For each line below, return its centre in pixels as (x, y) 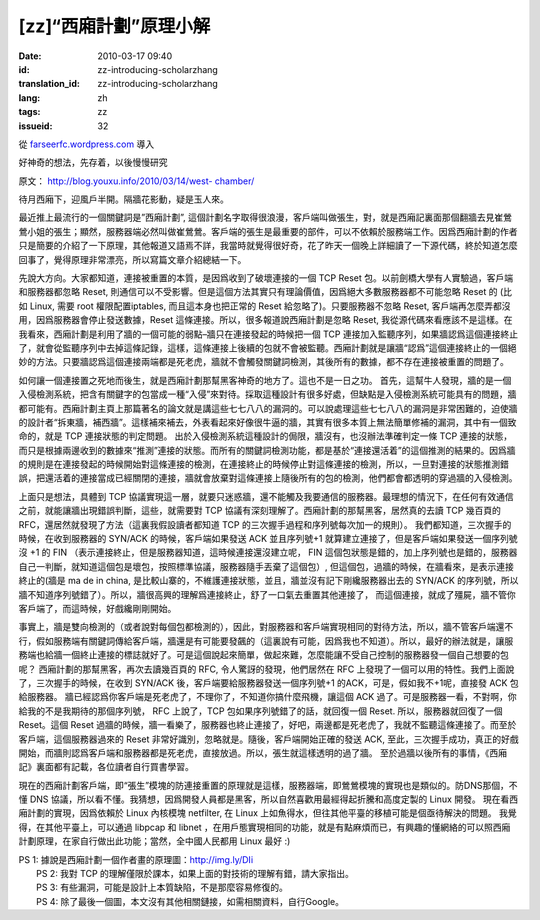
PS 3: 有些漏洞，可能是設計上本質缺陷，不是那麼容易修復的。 (162, 887)
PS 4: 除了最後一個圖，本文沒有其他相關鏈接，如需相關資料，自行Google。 (190, 901)
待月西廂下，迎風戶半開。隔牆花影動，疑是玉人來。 (123, 199)
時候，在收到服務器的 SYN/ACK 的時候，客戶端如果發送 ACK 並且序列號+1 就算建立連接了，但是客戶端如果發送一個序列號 (268, 539)
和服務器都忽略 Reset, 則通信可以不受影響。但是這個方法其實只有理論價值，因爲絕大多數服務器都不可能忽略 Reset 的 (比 (265, 292)
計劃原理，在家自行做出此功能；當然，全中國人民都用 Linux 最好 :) (154, 841)
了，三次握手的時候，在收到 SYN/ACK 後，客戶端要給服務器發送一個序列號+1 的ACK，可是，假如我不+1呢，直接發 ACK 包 (268, 682)
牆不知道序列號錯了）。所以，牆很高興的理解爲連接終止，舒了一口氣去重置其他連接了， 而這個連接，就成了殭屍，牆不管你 (267, 594)
